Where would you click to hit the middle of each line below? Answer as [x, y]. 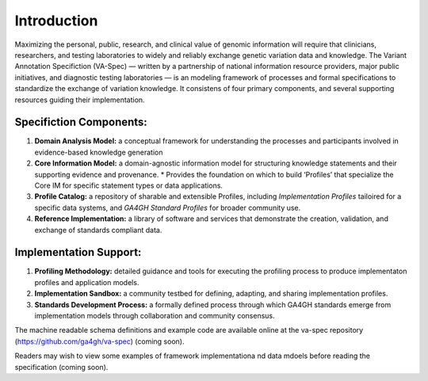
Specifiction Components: [81, 122]
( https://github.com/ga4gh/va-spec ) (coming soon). [99, 341]
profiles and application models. [87, 282]
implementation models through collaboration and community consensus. [155, 316]
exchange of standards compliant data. [98, 230]
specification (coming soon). [61, 367]
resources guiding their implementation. [80, 100]
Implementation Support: [78, 252]
